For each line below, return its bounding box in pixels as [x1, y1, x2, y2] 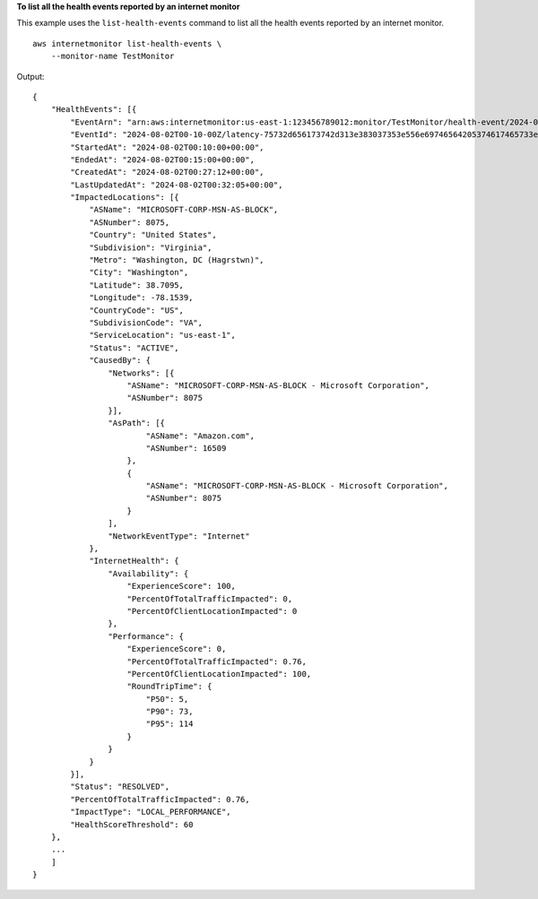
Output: [16, 71, 45, 82]
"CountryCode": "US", [89, 305, 184, 316]
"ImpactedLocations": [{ [70, 193, 179, 203]
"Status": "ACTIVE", [89, 342, 179, 353]
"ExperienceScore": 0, [126, 644, 227, 654]
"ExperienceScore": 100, [126, 581, 237, 592]
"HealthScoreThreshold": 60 [70, 819, 194, 829]
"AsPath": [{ [108, 418, 166, 428]
